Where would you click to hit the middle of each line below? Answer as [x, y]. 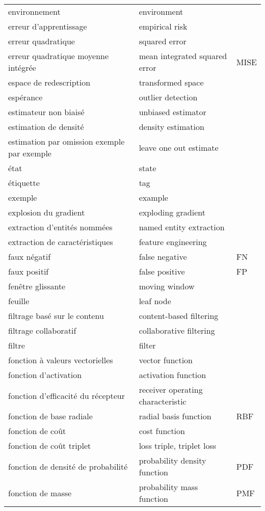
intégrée [22, 68]
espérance [25, 97]
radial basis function [175, 416]
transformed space [171, 82]
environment [161, 11]
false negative [163, 257]
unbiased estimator [173, 112]
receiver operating [171, 389]
